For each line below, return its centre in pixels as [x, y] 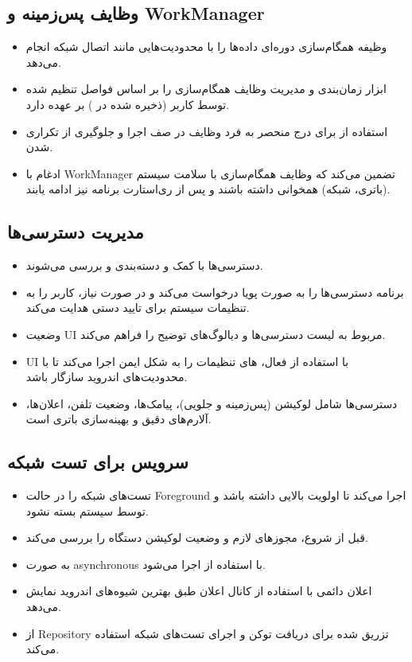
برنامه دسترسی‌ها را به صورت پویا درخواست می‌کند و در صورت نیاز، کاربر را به [215, 292]
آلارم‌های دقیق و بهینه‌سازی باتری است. [119, 419]
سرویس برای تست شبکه [98, 462]
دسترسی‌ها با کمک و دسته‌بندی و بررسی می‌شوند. [144, 265]
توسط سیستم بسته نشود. [87, 510]
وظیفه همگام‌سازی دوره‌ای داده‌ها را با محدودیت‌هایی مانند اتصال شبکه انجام [206, 47]
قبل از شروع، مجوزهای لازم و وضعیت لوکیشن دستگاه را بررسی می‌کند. [197, 537]
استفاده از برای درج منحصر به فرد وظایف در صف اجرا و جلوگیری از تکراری [207, 131]
